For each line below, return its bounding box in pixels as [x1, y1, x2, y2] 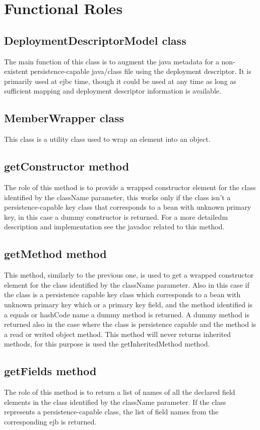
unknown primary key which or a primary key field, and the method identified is [4, 299, 253, 309]
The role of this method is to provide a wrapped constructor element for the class [4, 182, 256, 192]
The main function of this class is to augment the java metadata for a [4, 56, 219, 66]
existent [4, 66, 28, 76]
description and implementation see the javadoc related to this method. [4, 221, 225, 232]
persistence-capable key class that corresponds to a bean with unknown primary [4, 202, 251, 212]
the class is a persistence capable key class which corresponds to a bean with [4, 289, 241, 300]
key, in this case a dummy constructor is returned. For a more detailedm [4, 211, 228, 222]
